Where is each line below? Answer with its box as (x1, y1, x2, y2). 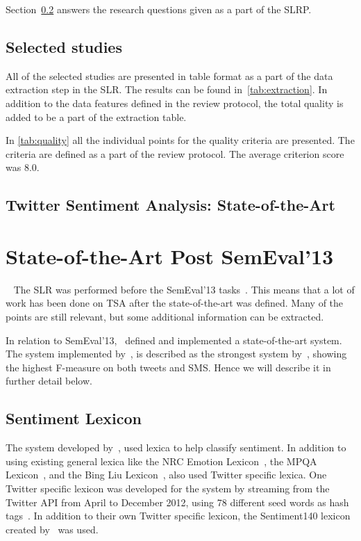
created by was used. (6, 522, 99, 536)
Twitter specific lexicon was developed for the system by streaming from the (6, 481, 330, 495)
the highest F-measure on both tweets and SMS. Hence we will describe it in (6, 360, 331, 374)
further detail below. (6, 373, 92, 388)
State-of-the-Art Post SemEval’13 (6, 241, 334, 270)
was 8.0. (6, 160, 40, 175)
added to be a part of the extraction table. (6, 109, 187, 124)
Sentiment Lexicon (6, 407, 142, 429)
